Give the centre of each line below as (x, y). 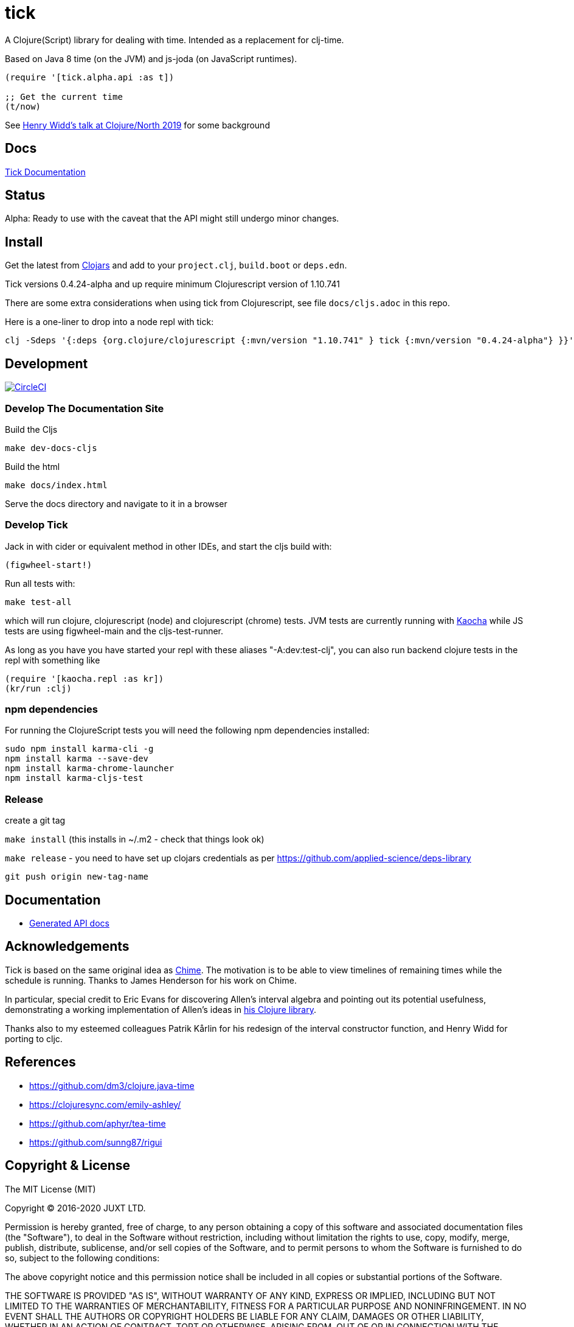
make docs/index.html (56, 485)
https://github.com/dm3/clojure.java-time (112, 1085)
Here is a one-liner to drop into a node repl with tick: (109, 322)
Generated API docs (69, 923)
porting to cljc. (34, 1038)
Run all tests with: (40, 583)
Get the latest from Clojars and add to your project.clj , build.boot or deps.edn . (176, 265)
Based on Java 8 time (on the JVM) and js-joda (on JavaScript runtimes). (151, 58)
